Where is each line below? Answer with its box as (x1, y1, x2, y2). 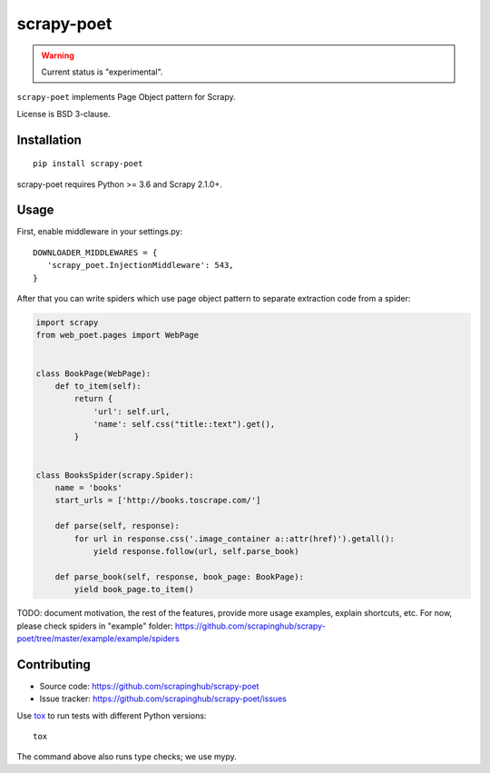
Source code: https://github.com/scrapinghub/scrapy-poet (39, 680, 260, 691)
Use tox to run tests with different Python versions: (16, 709, 207, 721)
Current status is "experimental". (41, 66, 163, 77)
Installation (16, 132, 82, 147)
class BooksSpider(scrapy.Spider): (35, 470, 194, 481)
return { (73, 393, 113, 404)
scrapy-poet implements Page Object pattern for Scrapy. (16, 92, 236, 103)
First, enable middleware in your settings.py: (16, 226, 183, 237)
